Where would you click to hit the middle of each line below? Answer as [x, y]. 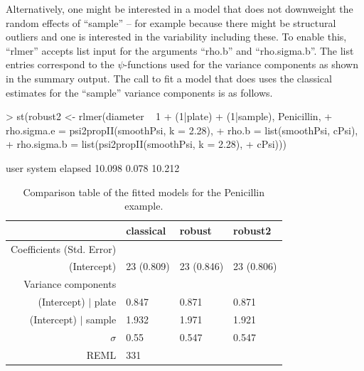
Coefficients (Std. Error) [64, 248]
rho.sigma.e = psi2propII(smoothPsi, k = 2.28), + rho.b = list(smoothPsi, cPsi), [182, 130]
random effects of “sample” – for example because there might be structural [171, 22]
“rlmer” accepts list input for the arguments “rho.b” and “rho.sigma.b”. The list [180, 50]
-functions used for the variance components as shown [241, 64]
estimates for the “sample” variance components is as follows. [139, 92]
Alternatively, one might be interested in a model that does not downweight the [180, 9]
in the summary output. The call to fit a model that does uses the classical [169, 78]
